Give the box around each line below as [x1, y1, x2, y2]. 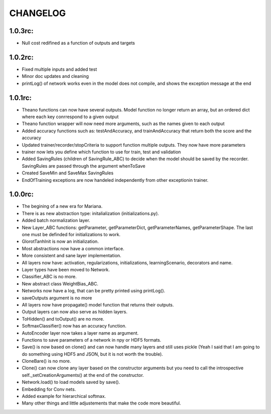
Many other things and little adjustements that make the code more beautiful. [22, 400, 181, 406]
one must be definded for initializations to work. [22, 232, 120, 238]
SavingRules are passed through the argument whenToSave [22, 163, 146, 169]
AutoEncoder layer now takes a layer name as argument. [22, 330, 139, 336]
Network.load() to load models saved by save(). [22, 379, 120, 385]
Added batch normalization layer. [22, 218, 90, 224]
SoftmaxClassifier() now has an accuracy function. [22, 323, 126, 329]
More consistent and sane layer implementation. [22, 253, 121, 259]
